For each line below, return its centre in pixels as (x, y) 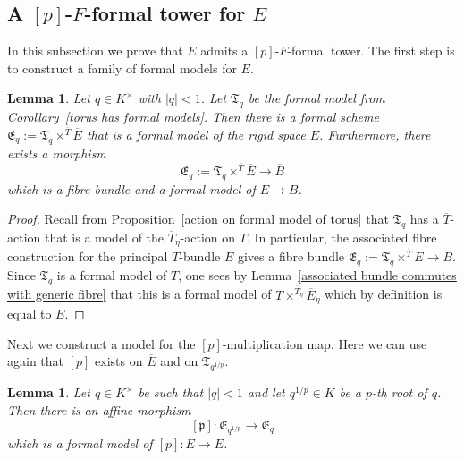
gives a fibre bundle (291, 256)
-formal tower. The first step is (371, 51)
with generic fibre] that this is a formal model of (139, 294)
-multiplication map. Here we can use (325, 343)
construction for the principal (88, 256)
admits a (224, 51)
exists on (119, 361)
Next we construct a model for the (101, 343)
